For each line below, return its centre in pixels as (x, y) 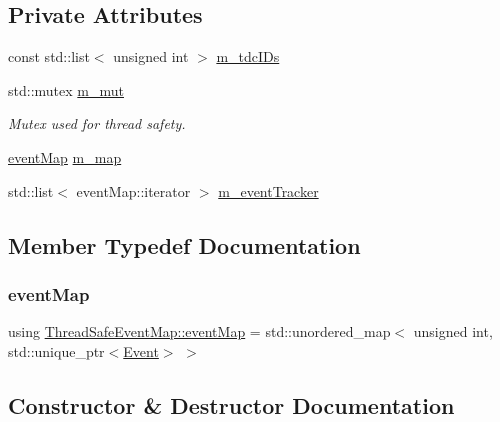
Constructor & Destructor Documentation (231, 404)
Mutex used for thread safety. (97, 123)
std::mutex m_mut (66, 89)
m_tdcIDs (248, 56)
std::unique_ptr (56, 350)
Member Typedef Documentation (184, 244)
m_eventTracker (268, 190)
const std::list (49, 56)
